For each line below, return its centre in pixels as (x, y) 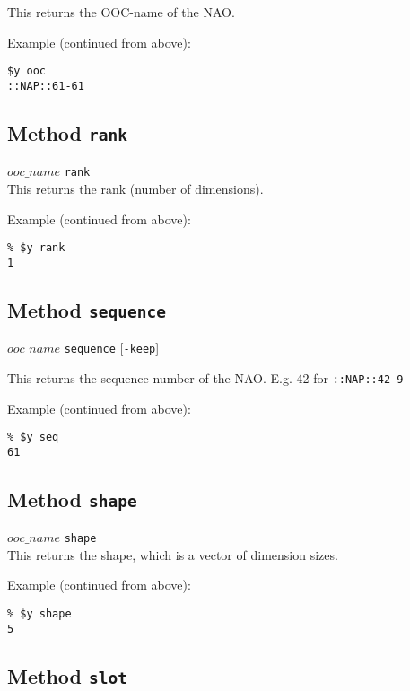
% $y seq (33, 437)
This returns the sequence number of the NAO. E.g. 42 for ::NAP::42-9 (205, 377)
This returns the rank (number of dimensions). (135, 188)
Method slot (67, 675)
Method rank (67, 132)
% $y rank (36, 248)
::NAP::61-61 (46, 86)
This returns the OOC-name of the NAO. (121, 12)
